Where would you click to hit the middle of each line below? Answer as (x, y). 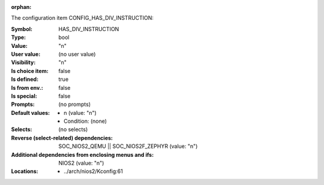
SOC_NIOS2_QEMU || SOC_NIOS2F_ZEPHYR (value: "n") (128, 146)
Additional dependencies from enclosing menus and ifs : (82, 154)
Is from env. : (27, 87)
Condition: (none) (85, 121)
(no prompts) (75, 104)
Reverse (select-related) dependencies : (62, 138)
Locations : (25, 171)
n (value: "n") (80, 113)
